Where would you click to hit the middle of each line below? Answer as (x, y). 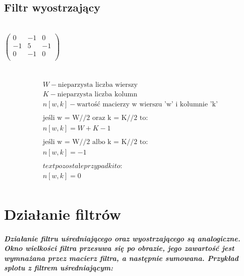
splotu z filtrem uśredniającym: (59, 268)
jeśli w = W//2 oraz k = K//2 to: (95, 118)
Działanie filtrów (63, 214)
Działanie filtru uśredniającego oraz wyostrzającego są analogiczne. (122, 238)
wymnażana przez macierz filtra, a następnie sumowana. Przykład (121, 258)
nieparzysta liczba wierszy (98, 85)
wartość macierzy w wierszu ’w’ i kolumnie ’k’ (147, 105)
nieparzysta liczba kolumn (97, 95)
